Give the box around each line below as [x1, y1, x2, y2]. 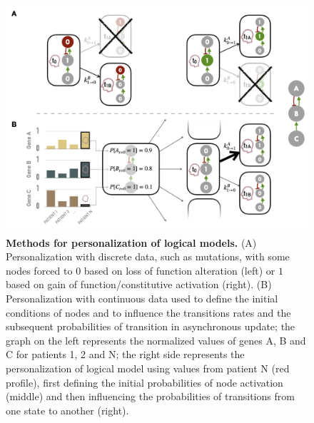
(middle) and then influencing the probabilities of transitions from [6, 389, 295, 404]
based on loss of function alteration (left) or [83, 263, 275, 277]
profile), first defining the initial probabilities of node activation [6, 374, 283, 389]
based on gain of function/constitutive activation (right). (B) [6, 277, 272, 292]
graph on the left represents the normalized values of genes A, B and [6, 332, 306, 347]
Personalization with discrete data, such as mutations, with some [6, 249, 290, 264]
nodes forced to [6, 263, 73, 277]
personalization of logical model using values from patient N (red [6, 360, 290, 375]
